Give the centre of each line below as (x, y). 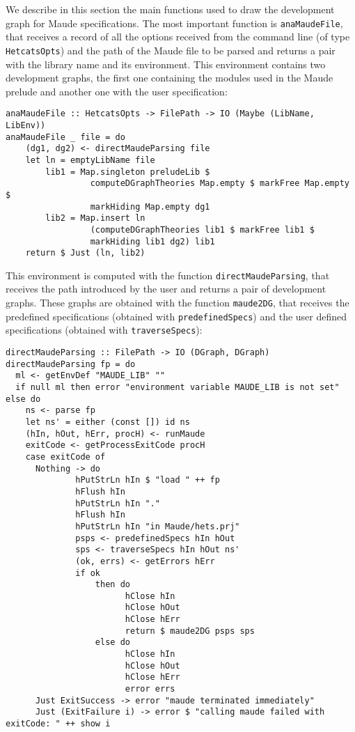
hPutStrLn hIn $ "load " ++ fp (148, 480)
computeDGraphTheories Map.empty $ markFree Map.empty (220, 184)
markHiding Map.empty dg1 (150, 207)
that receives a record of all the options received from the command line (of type (178, 37)
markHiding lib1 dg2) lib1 (152, 241)
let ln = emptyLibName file (90, 160)
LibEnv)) (26, 125)
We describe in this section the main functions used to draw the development (170, 9)
